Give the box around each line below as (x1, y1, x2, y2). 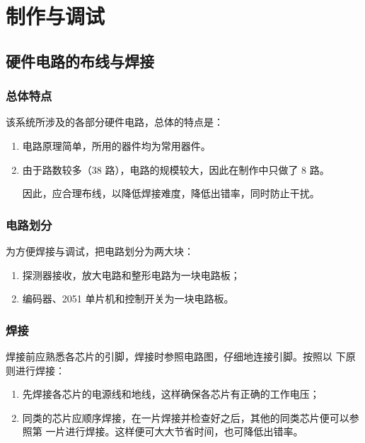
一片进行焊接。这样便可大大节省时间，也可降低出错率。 (45, 424, 303, 439)
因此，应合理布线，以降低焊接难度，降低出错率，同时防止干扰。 (22, 186, 320, 201)
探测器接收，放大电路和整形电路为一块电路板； (22, 267, 241, 282)
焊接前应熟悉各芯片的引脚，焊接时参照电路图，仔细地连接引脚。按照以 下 (6, 348, 346, 363)
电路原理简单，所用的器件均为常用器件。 (22, 138, 211, 153)
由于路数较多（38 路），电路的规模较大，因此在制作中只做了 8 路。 (22, 162, 330, 177)
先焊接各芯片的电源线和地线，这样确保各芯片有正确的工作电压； (22, 386, 320, 401)
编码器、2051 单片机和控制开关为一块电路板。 (22, 291, 234, 306)
